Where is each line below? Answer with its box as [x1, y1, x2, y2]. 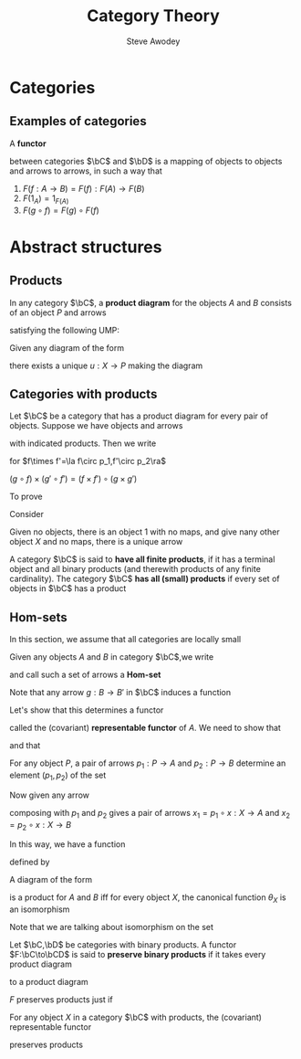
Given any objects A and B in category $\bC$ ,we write [9, 651, 214, 662]
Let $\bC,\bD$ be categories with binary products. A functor [9, 939, 237, 950]
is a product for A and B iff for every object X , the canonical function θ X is [9, 892, 286, 905]
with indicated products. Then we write [9, 438, 157, 449]
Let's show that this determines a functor [9, 704, 164, 715]
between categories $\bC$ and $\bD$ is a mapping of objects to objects [9, 155, 283, 166]
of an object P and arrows [9, 307, 107, 318]
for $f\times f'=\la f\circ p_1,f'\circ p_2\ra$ [9, 456, 167, 467]
